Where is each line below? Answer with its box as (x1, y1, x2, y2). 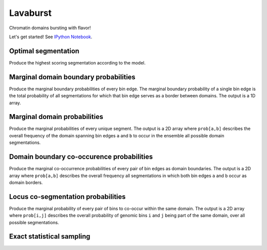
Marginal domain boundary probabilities (9, 72, 135, 81)
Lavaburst (9, 7, 52, 18)
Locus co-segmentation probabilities (9, 192, 126, 201)
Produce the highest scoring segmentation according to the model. (9, 60, 146, 65)
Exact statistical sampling (9, 232, 90, 241)
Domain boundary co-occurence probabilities (9, 153, 153, 161)
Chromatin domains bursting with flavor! (9, 25, 91, 31)
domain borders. (9, 179, 43, 186)
